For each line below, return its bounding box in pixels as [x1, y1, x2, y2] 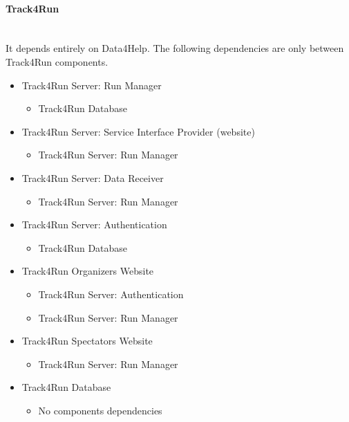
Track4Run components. [6, 54, 109, 68]
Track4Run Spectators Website [21, 333, 153, 348]
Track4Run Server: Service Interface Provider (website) [21, 124, 255, 138]
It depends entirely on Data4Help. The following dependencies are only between [6, 41, 344, 55]
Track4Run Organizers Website [21, 264, 154, 278]
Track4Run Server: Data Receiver [21, 170, 164, 185]
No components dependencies [38, 403, 162, 417]
